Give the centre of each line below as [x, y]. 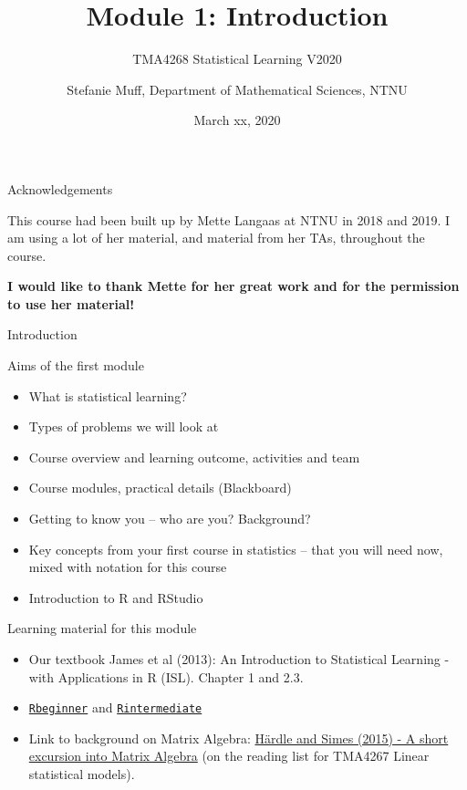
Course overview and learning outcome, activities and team [194, 457]
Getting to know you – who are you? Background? [170, 519]
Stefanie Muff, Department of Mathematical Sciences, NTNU [237, 89]
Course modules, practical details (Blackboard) [160, 488]
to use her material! [71, 303]
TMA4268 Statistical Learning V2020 [237, 59]
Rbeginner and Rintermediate [115, 707]
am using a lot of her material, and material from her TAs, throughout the [216, 238]
